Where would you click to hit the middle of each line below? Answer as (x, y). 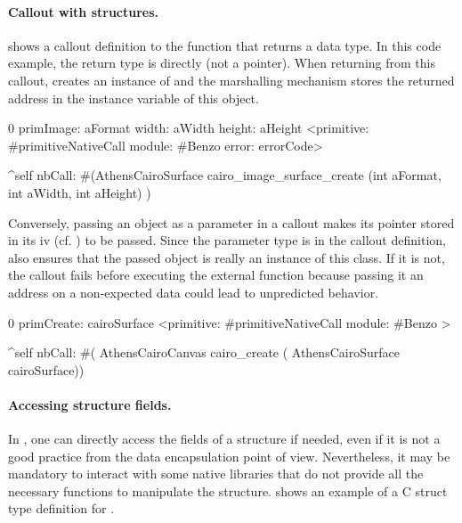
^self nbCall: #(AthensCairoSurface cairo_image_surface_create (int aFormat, (225, 175)
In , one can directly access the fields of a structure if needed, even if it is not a (224, 439)
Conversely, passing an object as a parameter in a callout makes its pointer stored (231, 222)
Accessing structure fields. (90, 404)
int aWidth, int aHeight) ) (80, 192)
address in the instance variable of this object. (134, 98)
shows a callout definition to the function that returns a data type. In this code (225, 45)
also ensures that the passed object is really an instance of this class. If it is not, (227, 257)
